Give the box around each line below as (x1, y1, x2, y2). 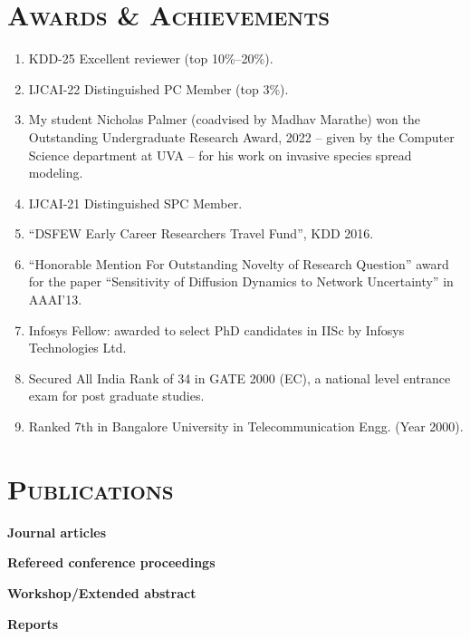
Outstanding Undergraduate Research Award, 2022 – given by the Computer (28, 127, 455, 146)
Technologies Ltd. (28, 338, 127, 357)
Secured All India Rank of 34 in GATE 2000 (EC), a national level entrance (28, 368, 451, 387)
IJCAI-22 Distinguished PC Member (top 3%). (28, 79, 289, 98)
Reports (7, 614, 59, 633)
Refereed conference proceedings (7, 553, 216, 572)
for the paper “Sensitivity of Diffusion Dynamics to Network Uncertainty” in (28, 272, 454, 291)
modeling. (28, 163, 83, 182)
